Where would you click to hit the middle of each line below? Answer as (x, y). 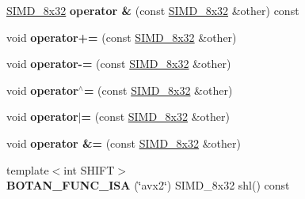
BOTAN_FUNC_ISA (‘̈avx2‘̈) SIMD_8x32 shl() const (148, 185)
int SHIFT (89, 169)
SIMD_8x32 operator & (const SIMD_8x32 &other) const (153, 10)
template (28, 169)
